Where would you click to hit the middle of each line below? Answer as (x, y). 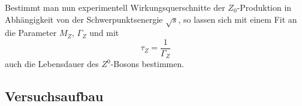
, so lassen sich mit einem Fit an (238, 19)
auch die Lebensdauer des (52, 64)
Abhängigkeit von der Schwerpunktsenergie (84, 19)
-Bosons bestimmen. (147, 64)
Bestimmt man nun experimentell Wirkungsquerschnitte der (115, 7)
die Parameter (31, 33)
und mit (104, 33)
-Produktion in (264, 7)
